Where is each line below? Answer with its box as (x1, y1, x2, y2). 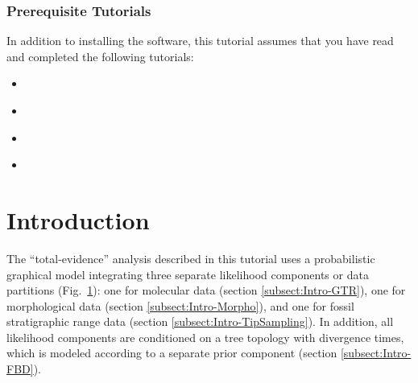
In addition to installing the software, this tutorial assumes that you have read (6, 32, 394, 49)
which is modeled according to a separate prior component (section (6, 344, 337, 361)
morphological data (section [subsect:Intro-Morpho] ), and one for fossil (6, 297, 354, 314)
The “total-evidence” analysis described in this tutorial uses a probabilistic (6, 249, 375, 266)
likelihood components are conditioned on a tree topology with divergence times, (6, 328, 404, 345)
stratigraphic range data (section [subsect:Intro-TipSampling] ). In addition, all (6, 313, 394, 330)
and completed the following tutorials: (6, 47, 194, 64)
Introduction (6, 203, 150, 236)
